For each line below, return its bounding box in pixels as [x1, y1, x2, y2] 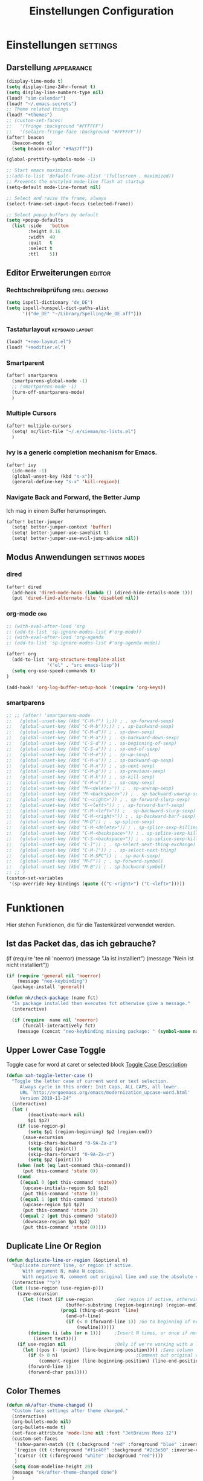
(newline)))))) [76, 1325, 115, 1331]
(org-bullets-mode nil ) [11, 1419, 71, 1425]
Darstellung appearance [6, 62, 92, 72]
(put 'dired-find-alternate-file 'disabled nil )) [11, 595, 139, 602]
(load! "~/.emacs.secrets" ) [6, 101, 77, 107]
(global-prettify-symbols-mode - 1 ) [6, 156, 96, 162]
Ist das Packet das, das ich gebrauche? [6, 939, 156, 949]
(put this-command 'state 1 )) [22, 1190, 98, 1197]
